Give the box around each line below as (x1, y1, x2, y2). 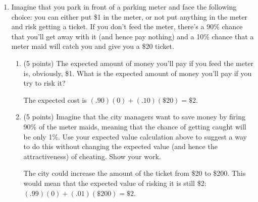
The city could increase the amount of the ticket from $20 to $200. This (23, 168, 246, 178)
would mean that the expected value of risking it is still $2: (23, 177, 207, 188)
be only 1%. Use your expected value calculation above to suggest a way (23, 131, 247, 142)
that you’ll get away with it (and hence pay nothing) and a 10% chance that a (11, 31, 254, 41)
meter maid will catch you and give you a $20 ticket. (11, 41, 174, 51)
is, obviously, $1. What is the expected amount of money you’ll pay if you (23, 68, 252, 78)
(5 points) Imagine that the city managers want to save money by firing (23, 111, 245, 122)
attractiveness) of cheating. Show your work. (23, 151, 161, 161)
